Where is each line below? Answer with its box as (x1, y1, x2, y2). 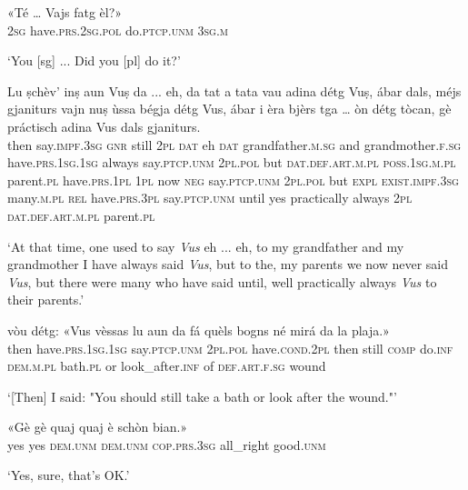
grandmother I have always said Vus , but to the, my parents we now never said (7, 255, 449, 274)
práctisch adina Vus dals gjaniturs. (7, 116, 201, 135)
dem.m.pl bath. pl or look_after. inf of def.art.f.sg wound (7, 356, 326, 375)
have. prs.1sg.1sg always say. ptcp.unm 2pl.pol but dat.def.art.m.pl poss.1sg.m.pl (7, 153, 456, 172)
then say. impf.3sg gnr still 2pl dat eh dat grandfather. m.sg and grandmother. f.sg (7, 135, 462, 154)
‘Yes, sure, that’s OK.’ (7, 465, 130, 485)
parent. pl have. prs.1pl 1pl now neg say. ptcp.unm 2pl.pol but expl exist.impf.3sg (7, 170, 459, 189)
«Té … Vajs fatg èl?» (7, 3, 123, 21)
